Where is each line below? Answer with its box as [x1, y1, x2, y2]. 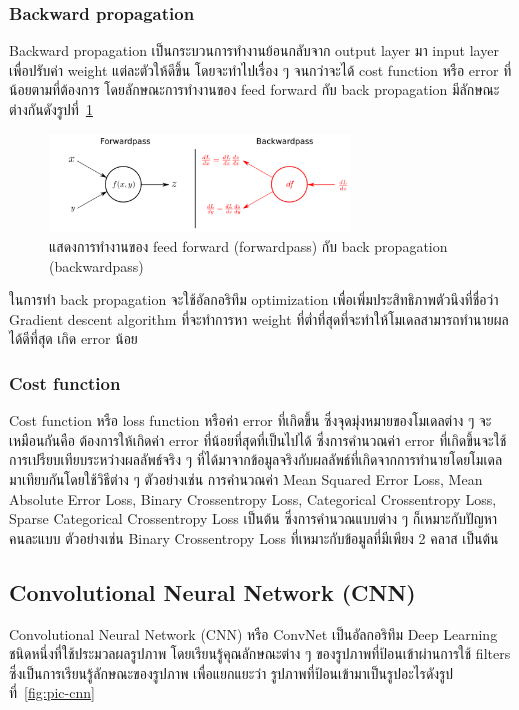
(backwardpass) [49, 255, 144, 276]
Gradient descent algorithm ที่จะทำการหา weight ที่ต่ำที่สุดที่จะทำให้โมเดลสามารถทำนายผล [9, 308, 509, 329]
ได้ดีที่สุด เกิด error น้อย [9, 328, 138, 349]
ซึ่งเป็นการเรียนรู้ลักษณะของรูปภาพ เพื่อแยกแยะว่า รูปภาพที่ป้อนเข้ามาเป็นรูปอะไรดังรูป [9, 662, 454, 683]
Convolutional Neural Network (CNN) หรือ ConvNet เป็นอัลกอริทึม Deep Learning [9, 623, 498, 644]
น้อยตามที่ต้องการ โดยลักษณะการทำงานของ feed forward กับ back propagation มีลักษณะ [9, 79, 500, 100]
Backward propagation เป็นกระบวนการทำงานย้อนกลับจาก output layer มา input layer [9, 40, 499, 61]
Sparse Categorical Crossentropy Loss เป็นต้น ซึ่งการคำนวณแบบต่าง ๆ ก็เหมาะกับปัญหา [9, 508, 498, 529]
